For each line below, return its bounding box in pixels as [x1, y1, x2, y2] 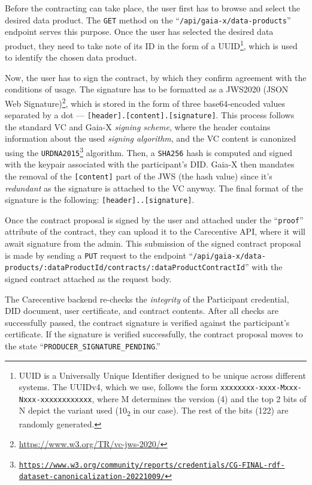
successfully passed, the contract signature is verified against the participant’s [5, 316, 290, 328]
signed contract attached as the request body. [5, 272, 172, 285]
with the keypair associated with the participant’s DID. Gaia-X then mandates [5, 158, 295, 170]
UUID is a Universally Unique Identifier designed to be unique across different [19, 369, 306, 381]
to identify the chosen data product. [5, 51, 137, 64]
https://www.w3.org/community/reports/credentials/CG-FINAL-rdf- [19, 460, 285, 469]
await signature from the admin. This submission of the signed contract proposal [5, 237, 301, 250]
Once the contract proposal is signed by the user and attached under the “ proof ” [5, 213, 304, 226]
